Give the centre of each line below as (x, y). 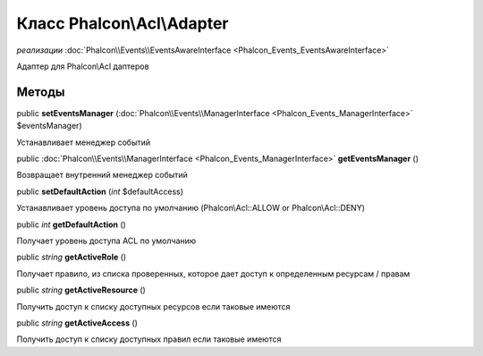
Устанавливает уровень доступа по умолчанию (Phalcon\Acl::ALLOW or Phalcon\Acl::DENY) (191, 208)
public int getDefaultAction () (72, 225)
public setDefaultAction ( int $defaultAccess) (100, 191)
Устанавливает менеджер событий (84, 142)
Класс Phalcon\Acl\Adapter (123, 23)
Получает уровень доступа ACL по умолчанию (106, 241)
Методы (41, 92)
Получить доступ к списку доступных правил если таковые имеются (149, 339)
